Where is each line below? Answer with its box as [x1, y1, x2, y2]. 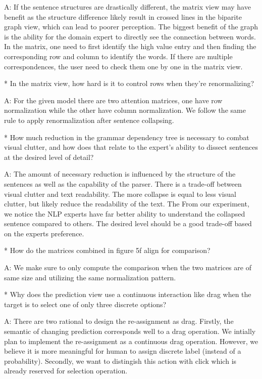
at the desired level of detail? [4, 151, 94, 162]
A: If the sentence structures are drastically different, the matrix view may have [4, 2, 251, 12]
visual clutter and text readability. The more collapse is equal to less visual [4, 188, 236, 199]
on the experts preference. [4, 228, 84, 238]
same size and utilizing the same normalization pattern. [4, 272, 176, 282]
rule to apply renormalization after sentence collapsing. [4, 114, 174, 125]
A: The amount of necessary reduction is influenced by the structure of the [4, 169, 236, 179]
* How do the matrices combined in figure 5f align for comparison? [4, 245, 211, 256]
